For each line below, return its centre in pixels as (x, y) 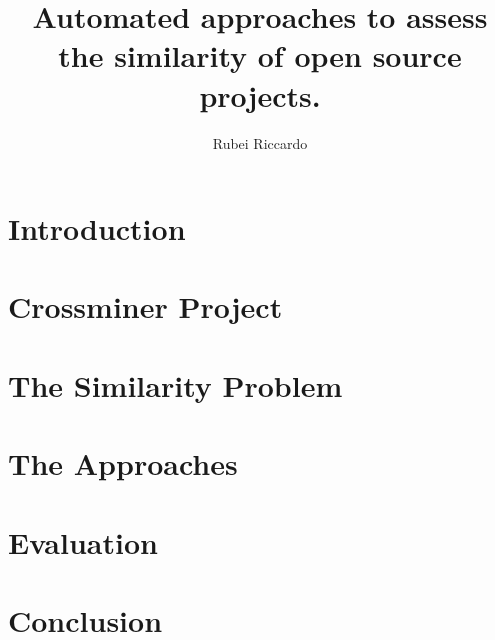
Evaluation (83, 541)
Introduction (97, 228)
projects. (260, 94)
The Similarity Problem (175, 384)
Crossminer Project (145, 306)
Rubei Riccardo (260, 142)
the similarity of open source (260, 55)
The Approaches (123, 463)
